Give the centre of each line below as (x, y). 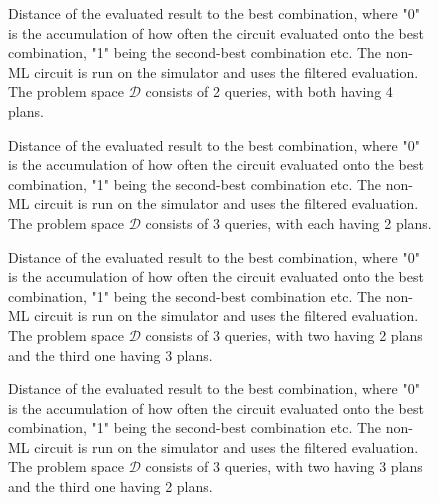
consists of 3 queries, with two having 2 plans (284, 334)
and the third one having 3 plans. (110, 354)
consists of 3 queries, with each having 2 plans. (288, 222)
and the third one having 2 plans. (110, 486)
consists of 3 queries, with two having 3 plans (284, 466)
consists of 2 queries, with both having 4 (269, 91)
